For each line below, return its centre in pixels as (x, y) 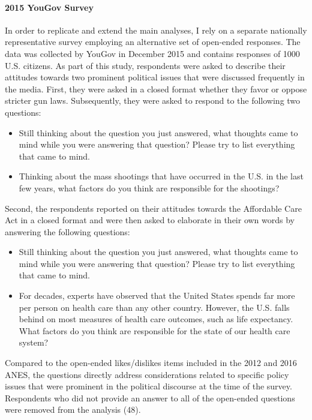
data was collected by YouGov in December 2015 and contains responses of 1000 (152, 53)
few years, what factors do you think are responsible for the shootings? (149, 187)
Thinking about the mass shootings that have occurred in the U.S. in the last (161, 176)
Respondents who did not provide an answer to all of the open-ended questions (150, 397)
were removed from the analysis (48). (73, 409)
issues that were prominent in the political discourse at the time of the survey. (148, 386)
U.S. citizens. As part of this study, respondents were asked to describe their (145, 65)
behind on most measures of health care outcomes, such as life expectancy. (156, 319)
